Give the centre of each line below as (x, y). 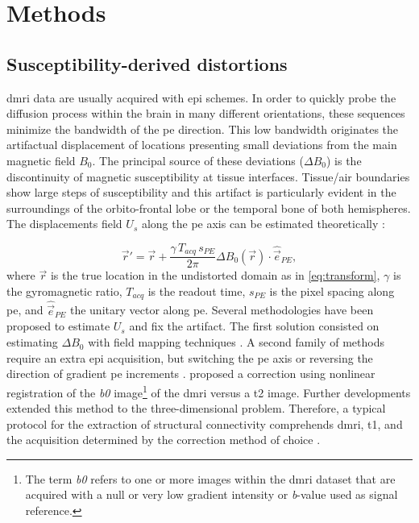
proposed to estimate (58, 326)
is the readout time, (197, 291)
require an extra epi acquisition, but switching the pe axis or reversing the (190, 357)
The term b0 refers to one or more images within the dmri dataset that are (210, 478)
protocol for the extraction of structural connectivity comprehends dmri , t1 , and (205, 423)
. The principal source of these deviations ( (198, 160)
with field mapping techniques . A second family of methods (236, 342)
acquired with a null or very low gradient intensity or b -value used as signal (212, 494)
